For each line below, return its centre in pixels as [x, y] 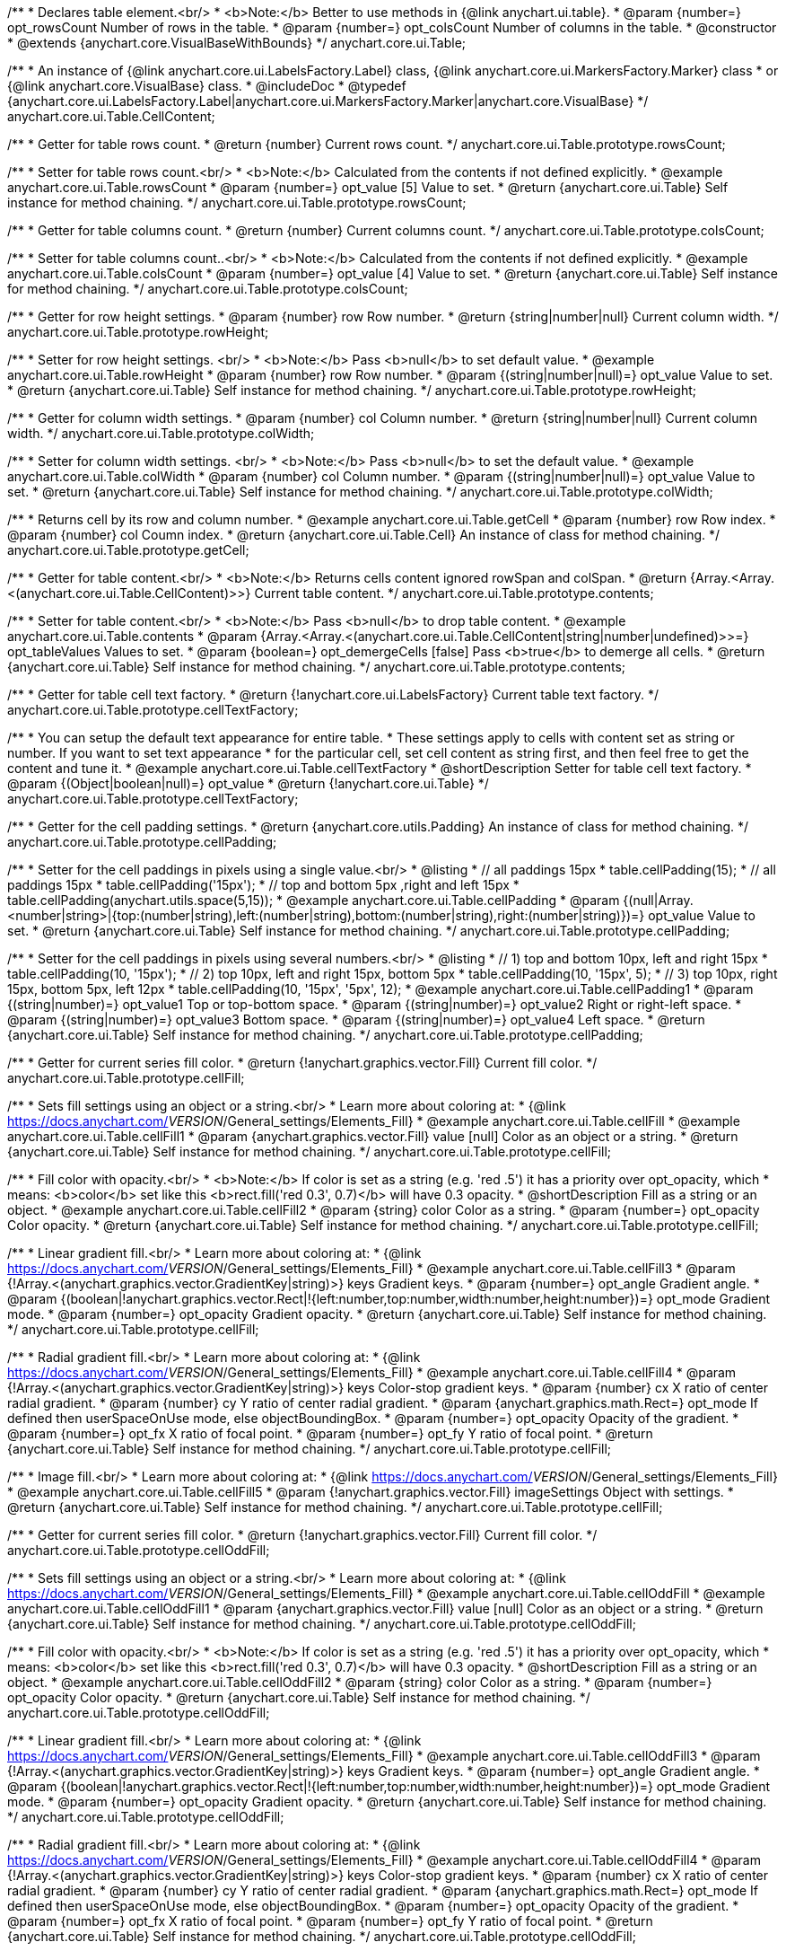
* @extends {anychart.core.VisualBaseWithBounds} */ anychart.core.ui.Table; [237, 43]
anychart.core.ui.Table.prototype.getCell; [128, 550]
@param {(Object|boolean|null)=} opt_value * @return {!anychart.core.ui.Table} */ [248, 783]
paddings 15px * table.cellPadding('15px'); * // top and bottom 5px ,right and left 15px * [263, 885]
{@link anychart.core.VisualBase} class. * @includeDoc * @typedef [207, 86]
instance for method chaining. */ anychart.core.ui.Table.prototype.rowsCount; [237, 202]
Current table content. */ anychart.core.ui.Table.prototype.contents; [454, 593]
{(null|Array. [658, 900]
